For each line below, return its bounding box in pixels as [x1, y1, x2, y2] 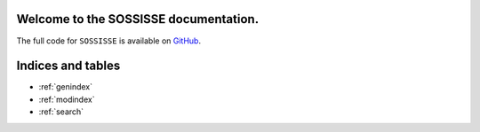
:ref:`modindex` [38, 94, 95, 105]
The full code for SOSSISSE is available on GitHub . [16, 35, 202, 46]
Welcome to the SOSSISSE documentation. [16, 12, 260, 27]
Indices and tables [16, 58, 121, 74]
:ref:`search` [38, 106, 84, 117]
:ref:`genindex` [38, 82, 93, 92]
